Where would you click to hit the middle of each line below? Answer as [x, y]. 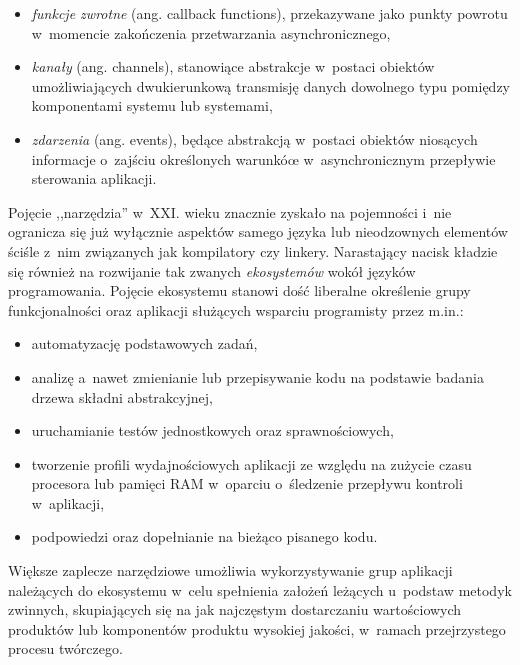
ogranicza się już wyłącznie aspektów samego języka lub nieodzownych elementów [258, 231]
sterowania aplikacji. [94, 178]
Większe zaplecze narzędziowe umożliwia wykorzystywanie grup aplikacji [230, 570]
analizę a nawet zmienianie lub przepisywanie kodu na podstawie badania [257, 376]
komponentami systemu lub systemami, [152, 105]
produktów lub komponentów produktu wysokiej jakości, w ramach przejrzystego [257, 628]
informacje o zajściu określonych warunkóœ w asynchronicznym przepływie [263, 158]
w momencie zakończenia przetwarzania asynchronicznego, [211, 32]
